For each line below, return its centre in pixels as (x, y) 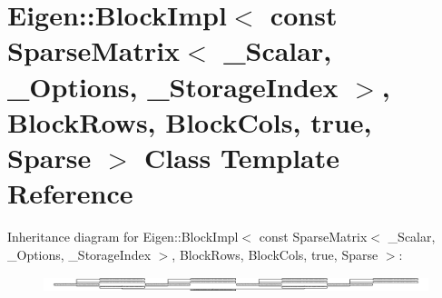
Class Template (241, 157)
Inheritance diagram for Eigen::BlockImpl (123, 237)
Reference (70, 193)
